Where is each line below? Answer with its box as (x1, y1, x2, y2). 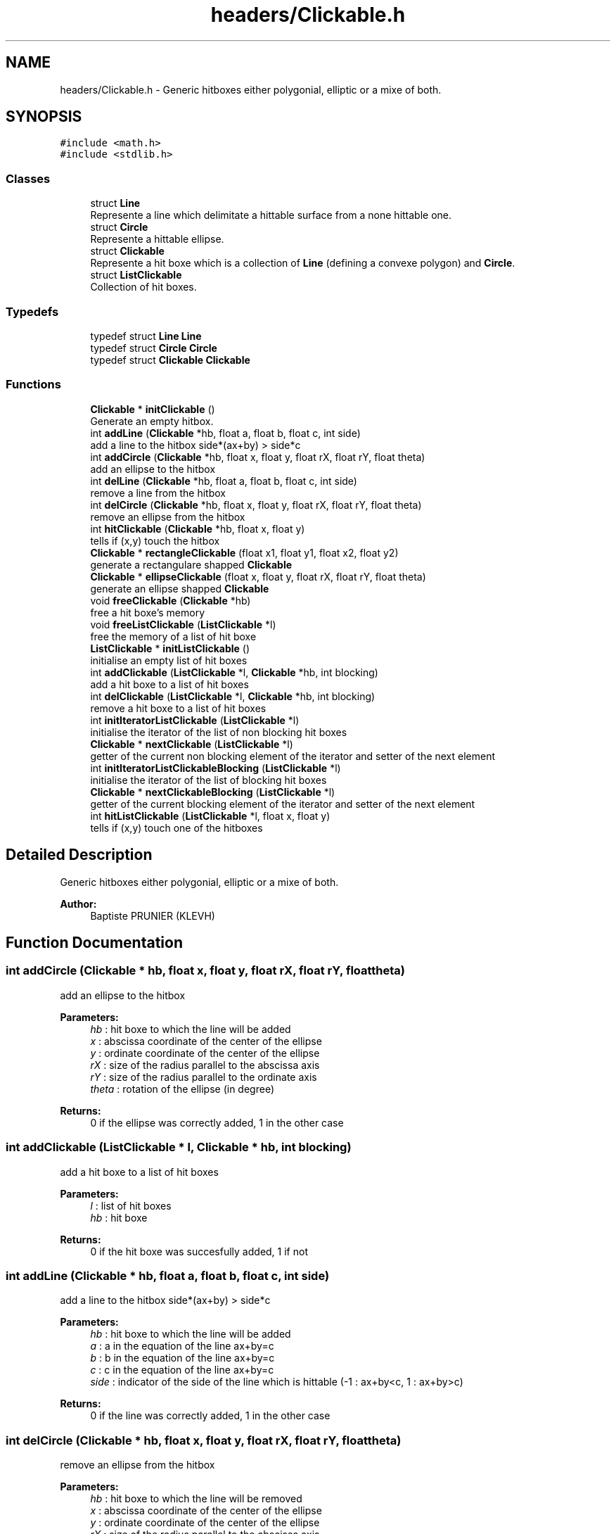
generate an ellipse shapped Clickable (90, 582, 269, 595)
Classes (6, 171, 51, 186)
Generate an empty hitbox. (90, 414, 214, 427)
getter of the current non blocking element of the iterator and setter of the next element (90, 749, 496, 762)
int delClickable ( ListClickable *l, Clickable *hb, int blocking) (90, 690, 376, 702)
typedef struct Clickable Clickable (90, 353, 250, 366)
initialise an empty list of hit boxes (90, 654, 248, 666)
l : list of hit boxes (90, 1199, 172, 1212)
